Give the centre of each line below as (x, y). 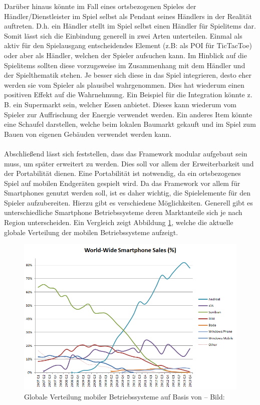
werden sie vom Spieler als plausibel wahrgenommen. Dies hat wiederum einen (124, 84)
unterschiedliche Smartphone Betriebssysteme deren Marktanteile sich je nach (123, 212)
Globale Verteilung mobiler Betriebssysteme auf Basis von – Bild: (124, 396)
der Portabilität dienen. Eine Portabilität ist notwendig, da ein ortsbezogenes (122, 173)
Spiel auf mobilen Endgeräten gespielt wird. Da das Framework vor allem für (122, 183)
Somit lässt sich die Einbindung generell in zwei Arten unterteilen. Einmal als (123, 35)
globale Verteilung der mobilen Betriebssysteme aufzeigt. (91, 232)
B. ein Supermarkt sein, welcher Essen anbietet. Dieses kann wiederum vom (120, 104)
